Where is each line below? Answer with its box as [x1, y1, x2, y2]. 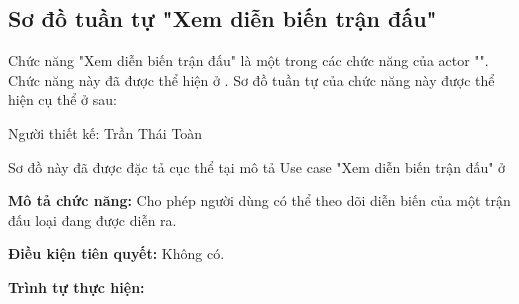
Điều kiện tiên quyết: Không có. [8, 243, 225, 264]
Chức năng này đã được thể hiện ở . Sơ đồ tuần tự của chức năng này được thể [8, 69, 495, 90]
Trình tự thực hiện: [8, 276, 145, 297]
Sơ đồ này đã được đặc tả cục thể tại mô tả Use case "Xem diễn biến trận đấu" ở [8, 156, 506, 177]
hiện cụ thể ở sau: [8, 89, 117, 110]
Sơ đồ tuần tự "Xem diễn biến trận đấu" [8, 3, 437, 34]
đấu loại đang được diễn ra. [8, 209, 177, 230]
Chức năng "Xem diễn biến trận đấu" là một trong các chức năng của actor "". [8, 50, 489, 71]
